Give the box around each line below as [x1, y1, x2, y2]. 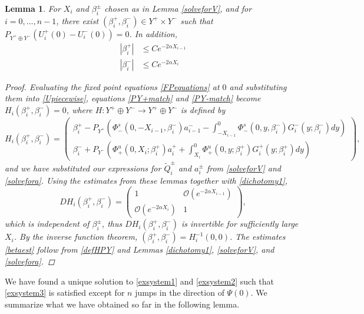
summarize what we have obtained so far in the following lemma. [5, 298, 240, 310]
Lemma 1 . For [5, 2, 61, 14]
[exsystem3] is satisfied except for [5, 286, 125, 299]
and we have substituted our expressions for [5, 161, 161, 174]
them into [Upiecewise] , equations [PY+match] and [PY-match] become [5, 92, 261, 104]
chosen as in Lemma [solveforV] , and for [104, 2, 252, 14]
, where [66, 104, 92, 116]
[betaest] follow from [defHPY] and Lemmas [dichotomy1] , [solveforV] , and [5, 243, 274, 256]
